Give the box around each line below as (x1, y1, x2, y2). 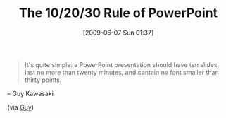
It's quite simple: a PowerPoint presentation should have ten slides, (24, 60, 220, 69)
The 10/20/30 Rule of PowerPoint (18, 5, 218, 21)
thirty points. (24, 76, 62, 84)
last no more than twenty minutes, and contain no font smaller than (24, 68, 220, 76)
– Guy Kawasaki (7, 89, 54, 98)
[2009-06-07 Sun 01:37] (82, 28, 154, 37)
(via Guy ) (7, 102, 34, 111)
